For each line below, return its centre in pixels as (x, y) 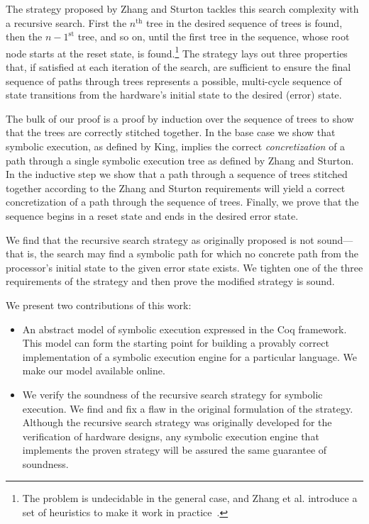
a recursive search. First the (66, 22)
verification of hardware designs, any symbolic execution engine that (171, 436)
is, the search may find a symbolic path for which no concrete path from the (193, 253)
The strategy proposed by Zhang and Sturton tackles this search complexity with (182, 9)
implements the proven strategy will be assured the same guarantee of (175, 450)
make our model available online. (94, 370)
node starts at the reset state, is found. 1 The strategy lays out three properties (177, 52)
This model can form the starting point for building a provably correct (176, 343)
